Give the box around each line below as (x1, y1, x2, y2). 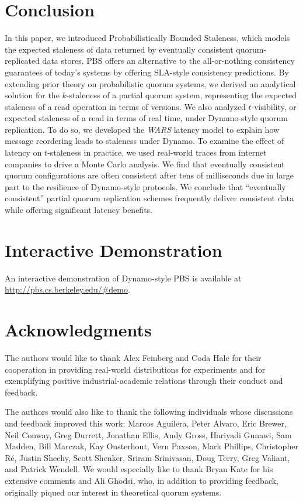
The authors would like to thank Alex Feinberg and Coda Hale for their (5, 352, 262, 364)
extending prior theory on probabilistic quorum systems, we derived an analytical (5, 77, 296, 90)
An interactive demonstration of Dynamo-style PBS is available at (5, 271, 242, 284)
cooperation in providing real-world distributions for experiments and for (5, 363, 266, 375)
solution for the (5, 89, 60, 101)
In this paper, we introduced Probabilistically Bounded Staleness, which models (5, 32, 290, 44)
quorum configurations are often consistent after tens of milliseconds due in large (5, 169, 294, 181)
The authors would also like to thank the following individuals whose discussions (5, 405, 293, 418)
